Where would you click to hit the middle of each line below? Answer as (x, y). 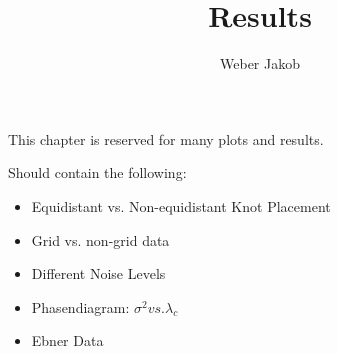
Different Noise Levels (98, 273)
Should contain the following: (97, 172)
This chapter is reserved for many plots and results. (166, 138)
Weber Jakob (260, 63)
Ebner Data (67, 340)
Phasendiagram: (80, 306)
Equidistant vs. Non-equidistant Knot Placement (181, 205)
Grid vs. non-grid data (100, 239)
